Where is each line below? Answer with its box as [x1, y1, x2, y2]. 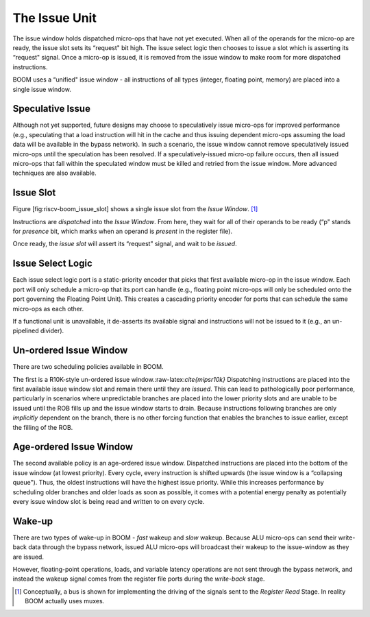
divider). [40, 326, 64, 335]
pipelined [12, 326, 39, 335]
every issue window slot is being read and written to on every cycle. [12, 498, 205, 506]
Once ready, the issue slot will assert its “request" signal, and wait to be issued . [12, 240, 237, 248]
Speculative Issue [12, 103, 90, 114]
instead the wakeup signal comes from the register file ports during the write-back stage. [12, 574, 265, 583]
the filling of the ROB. [12, 423, 73, 431]
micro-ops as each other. [12, 304, 84, 313]
